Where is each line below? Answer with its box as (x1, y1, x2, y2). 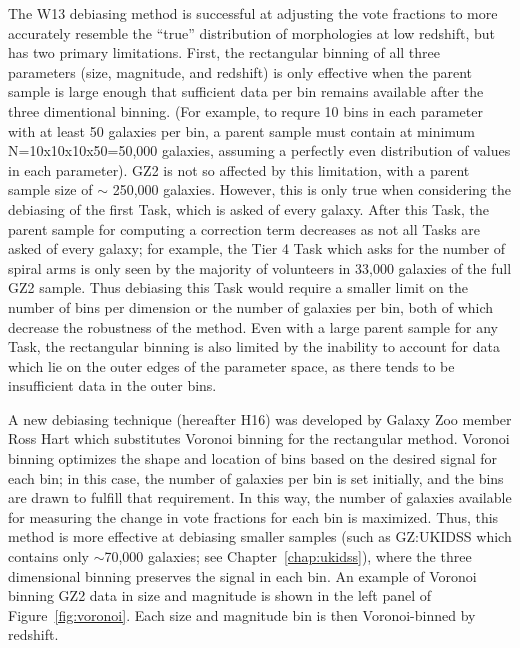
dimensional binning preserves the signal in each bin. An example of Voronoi (8, 565, 477, 586)
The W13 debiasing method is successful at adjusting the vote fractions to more (8, 3, 498, 23)
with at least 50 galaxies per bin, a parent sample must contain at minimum (8, 120, 476, 141)
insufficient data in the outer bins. (8, 375, 217, 396)
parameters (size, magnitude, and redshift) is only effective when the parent (8, 61, 473, 82)
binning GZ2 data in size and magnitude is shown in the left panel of (8, 585, 432, 606)
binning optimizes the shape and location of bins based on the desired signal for (8, 448, 498, 469)
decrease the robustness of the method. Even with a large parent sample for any (8, 316, 498, 337)
